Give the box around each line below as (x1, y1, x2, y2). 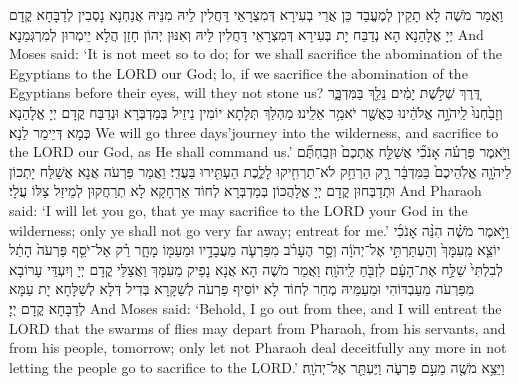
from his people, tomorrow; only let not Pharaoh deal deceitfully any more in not (9, 337, 507, 358)
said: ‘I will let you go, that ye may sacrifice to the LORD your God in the (9, 199, 468, 220)
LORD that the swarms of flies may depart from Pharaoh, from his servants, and (9, 317, 506, 338)
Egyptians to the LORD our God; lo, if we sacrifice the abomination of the (9, 62, 468, 83)
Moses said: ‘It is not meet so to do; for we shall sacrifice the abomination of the (9, 43, 502, 64)
